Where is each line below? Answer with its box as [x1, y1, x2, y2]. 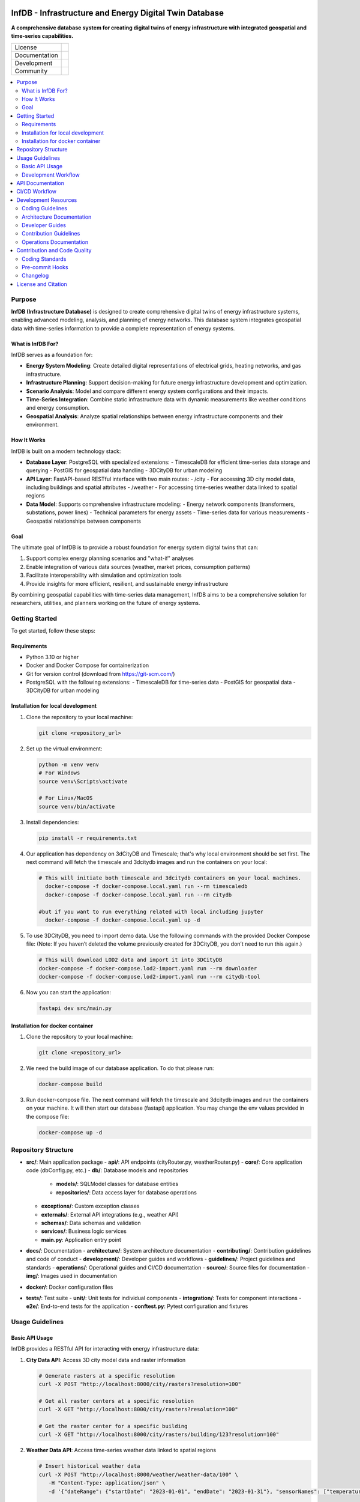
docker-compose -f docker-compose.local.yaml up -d [45, 917, 200, 923]
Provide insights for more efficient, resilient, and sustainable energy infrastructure [26, 580, 229, 587]
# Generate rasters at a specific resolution [38, 1372, 175, 1379]
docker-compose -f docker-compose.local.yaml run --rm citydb [45, 891, 232, 898]
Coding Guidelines [22, 205, 67, 212]
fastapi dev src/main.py [38, 1005, 112, 1012]
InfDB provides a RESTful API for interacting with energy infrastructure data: [11, 1345, 199, 1352]
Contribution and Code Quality [16, 247, 92, 254]
